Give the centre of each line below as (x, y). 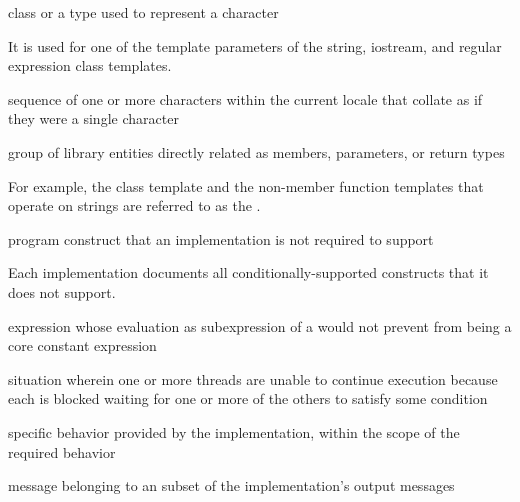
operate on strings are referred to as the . (134, 205)
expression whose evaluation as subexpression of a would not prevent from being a (260, 325)
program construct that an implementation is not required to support (221, 238)
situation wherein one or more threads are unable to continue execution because (253, 378)
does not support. (62, 291)
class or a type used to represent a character (143, 12)
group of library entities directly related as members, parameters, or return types (256, 151)
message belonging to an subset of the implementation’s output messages (231, 485)
